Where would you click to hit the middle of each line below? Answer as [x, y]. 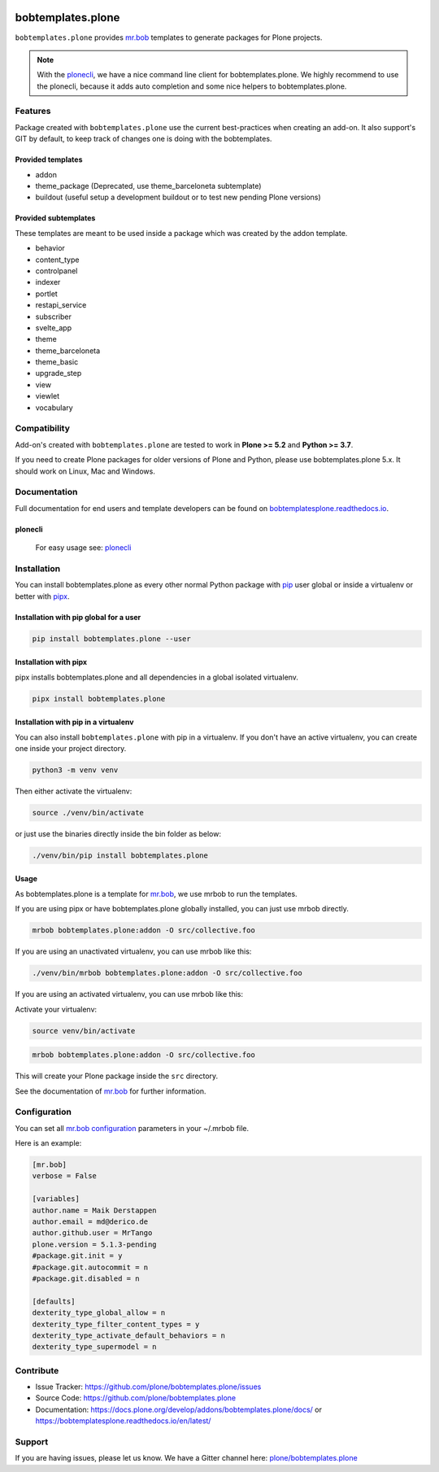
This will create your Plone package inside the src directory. [117, 1076]
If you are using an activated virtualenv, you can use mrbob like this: [129, 994]
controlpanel [57, 271]
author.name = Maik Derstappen [95, 1210]
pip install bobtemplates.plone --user [111, 638]
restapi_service [61, 305]
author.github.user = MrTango [92, 1233]
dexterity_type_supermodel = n [95, 1347]
